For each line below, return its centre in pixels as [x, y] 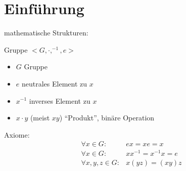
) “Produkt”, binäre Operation [107, 118]
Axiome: [17, 134]
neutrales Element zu [54, 83]
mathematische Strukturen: [46, 33]
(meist [40, 118]
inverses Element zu [60, 100]
